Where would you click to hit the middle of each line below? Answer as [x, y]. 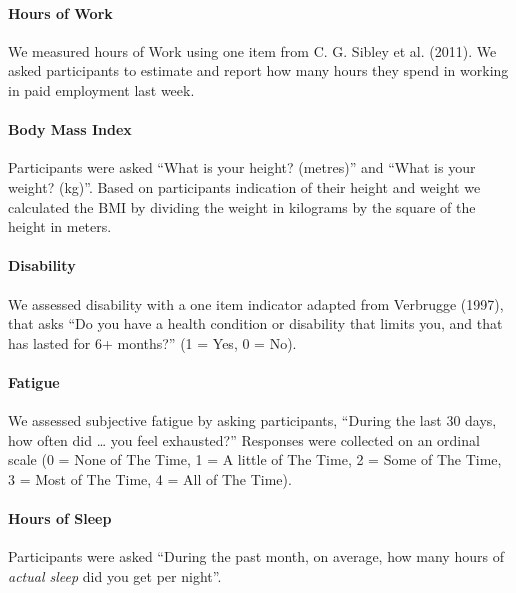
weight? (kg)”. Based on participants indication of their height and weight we [244, 186]
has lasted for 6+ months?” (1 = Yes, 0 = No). [152, 342]
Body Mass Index [70, 129]
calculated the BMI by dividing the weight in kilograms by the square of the [242, 206]
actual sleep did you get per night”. [115, 575]
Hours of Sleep [60, 518]
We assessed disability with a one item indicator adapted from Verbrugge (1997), [256, 303]
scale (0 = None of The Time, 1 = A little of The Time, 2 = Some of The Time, [255, 459]
